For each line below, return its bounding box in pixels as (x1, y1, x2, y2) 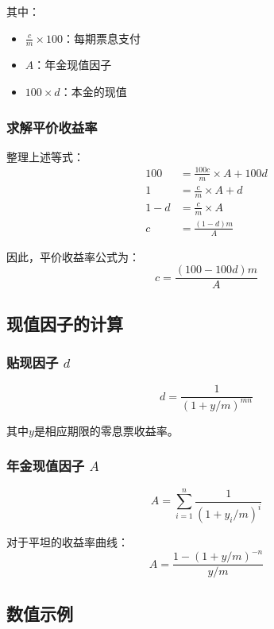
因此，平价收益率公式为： (6, 248, 140, 264)
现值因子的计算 (6, 311, 123, 335)
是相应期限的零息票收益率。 (33, 422, 179, 438)
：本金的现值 (60, 83, 127, 100)
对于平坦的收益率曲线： (6, 534, 129, 550)
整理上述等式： (6, 148, 84, 164)
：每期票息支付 (62, 29, 141, 46)
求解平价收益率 (6, 117, 98, 137)
